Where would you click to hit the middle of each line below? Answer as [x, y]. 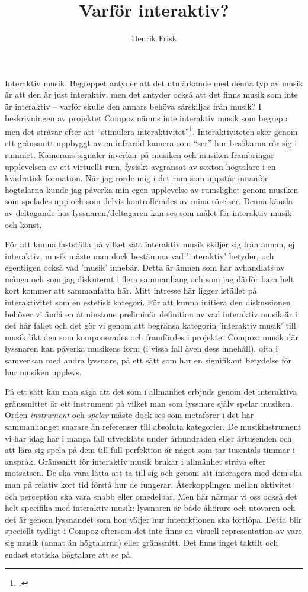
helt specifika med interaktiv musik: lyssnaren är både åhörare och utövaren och [150, 508]
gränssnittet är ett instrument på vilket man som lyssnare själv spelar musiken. [149, 403]
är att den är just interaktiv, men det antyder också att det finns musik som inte [151, 94]
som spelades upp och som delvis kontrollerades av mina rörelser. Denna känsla [149, 201]
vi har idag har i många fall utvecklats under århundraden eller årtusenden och [148, 438]
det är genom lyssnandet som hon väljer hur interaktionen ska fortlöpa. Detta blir [153, 519]
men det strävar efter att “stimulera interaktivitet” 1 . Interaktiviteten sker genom [151, 131]
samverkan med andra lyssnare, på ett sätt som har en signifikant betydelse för [148, 360]
